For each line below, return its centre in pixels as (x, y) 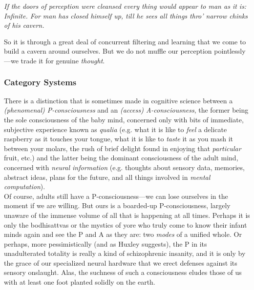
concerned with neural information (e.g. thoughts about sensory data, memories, (124, 167)
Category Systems (40, 82)
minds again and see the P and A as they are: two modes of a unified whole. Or (123, 234)
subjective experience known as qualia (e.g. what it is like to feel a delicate (116, 129)
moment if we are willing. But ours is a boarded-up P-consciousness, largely (117, 205)
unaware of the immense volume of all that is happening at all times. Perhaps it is (127, 215)
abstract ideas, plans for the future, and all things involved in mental (107, 177)
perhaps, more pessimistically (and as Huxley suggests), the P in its (106, 243)
